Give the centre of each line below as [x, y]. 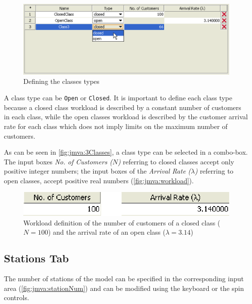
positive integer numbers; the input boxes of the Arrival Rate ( [98, 171]
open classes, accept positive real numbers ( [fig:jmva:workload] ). [99, 180]
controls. [17, 297]
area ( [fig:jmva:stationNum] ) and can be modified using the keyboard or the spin [124, 288]
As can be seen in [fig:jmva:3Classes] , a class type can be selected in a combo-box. [126, 152]
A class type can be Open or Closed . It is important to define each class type [118, 98]
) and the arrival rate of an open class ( [107, 232]
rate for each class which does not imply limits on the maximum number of [116, 126]
